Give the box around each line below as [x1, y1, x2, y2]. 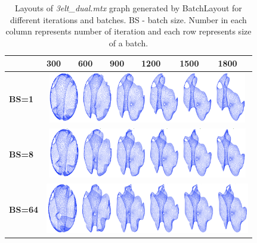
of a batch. [109, 36, 148, 49]
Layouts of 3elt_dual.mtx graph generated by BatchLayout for [14, 2, 242, 14]
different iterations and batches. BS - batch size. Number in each [10, 13, 247, 26]
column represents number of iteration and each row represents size [5, 25, 252, 37]
